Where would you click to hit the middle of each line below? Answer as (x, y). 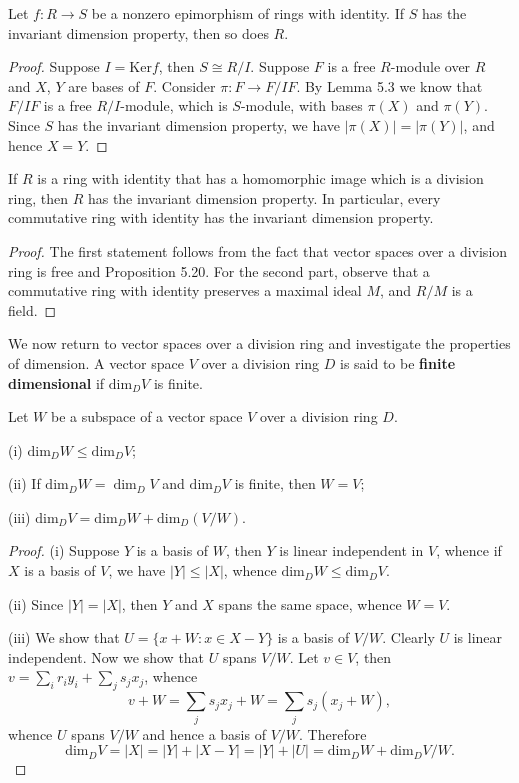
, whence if (469, 550)
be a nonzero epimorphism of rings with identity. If (248, 13)
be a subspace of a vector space (146, 416)
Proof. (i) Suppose (64, 550)
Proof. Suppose (54, 66)
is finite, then (275, 483)
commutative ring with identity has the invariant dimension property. (221, 217)
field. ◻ (32, 309)
